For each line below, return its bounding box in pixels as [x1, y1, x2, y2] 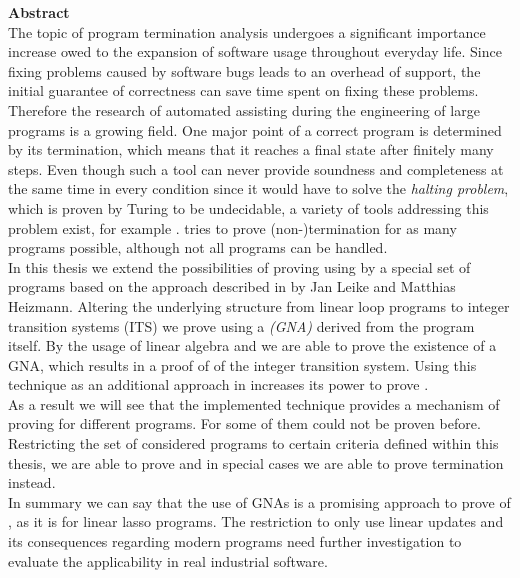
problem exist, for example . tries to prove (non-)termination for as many [8, 217, 457, 238]
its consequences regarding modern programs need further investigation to [8, 531, 462, 552]
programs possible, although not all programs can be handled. [8, 237, 388, 258]
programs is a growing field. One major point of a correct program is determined [8, 119, 502, 140]
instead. [8, 472, 56, 493]
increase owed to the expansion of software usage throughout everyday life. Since [8, 41, 502, 62]
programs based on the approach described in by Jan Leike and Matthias [8, 276, 456, 297]
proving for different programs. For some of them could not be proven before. [8, 413, 481, 434]
